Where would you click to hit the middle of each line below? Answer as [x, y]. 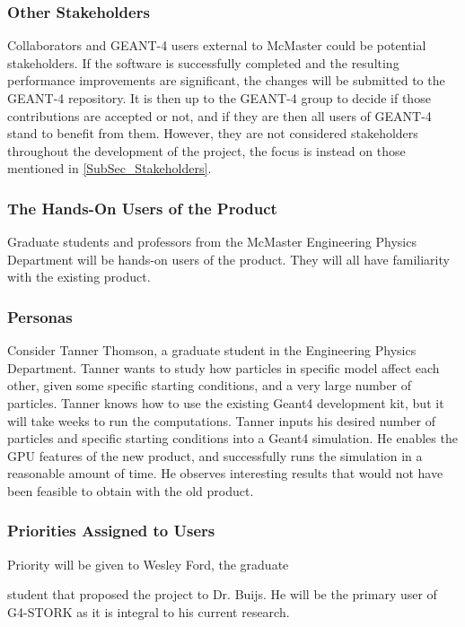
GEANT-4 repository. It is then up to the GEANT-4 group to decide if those [219, 98]
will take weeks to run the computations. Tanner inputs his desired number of [221, 420]
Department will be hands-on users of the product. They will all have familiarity [228, 259]
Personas [40, 316]
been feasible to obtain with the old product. [131, 490]
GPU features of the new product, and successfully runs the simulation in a [215, 455]
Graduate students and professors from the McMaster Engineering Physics [212, 242]
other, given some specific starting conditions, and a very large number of [210, 385]
